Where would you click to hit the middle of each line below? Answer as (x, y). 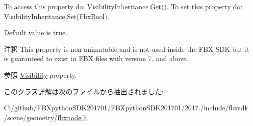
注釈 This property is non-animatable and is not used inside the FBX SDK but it (127, 49)
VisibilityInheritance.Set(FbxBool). (57, 16)
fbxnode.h (72, 117)
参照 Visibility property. (40, 74)
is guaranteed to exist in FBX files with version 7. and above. (96, 58)
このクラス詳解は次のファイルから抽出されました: (84, 91)
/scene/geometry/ (31, 117)
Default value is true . (36, 32)
